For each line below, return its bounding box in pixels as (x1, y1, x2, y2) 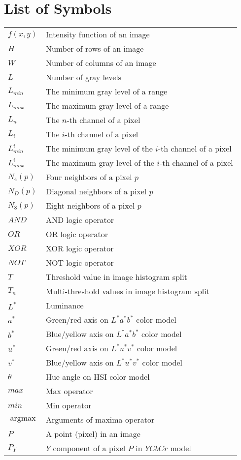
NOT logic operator (45, 257, 114, 269)
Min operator (45, 399, 92, 411)
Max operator (45, 385, 93, 397)
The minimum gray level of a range (45, 86, 168, 97)
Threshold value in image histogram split (45, 271, 187, 283)
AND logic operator (45, 214, 114, 226)
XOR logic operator (45, 243, 114, 254)
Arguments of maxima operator (45, 414, 155, 426)
